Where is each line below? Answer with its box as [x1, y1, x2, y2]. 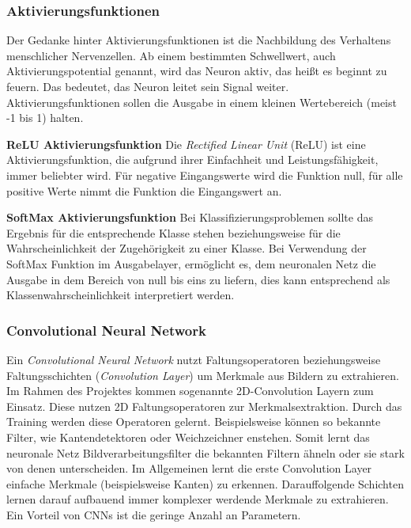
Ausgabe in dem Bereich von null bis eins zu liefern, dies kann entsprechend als [6, 271, 390, 287]
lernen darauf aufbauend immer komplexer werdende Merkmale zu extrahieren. [6, 491, 389, 507]
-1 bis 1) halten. [6, 109, 84, 126]
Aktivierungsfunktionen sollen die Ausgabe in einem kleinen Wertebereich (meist [6, 93, 397, 110]
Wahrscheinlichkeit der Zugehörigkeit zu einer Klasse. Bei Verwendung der [6, 240, 367, 256]
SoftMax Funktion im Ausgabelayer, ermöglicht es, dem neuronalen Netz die [6, 255, 376, 272]
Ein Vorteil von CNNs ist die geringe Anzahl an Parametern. [6, 506, 301, 522]
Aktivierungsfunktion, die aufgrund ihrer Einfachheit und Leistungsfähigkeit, [6, 151, 379, 168]
